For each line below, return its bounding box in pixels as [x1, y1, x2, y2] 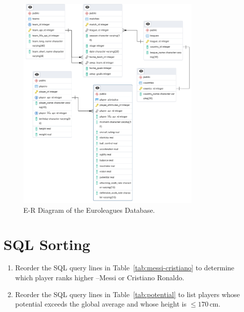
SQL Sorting [3, 234, 90, 254]
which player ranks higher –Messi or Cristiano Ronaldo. [15, 272, 184, 283]
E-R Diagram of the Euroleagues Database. [23, 204, 155, 215]
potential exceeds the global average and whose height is [15, 299, 186, 309]
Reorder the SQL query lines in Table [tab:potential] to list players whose [15, 289, 240, 299]
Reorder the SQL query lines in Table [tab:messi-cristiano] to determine [15, 262, 235, 273]
